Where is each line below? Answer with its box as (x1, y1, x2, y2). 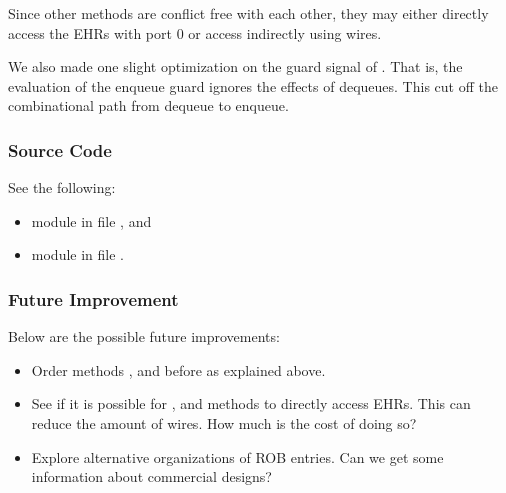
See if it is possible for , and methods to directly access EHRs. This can (31, 393, 471, 414)
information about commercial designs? (31, 466, 272, 487)
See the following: (8, 177, 116, 198)
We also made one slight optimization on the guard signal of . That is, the (8, 56, 463, 77)
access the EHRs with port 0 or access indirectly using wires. (8, 22, 382, 43)
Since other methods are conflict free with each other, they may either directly (8, 3, 489, 23)
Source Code (8, 137, 112, 162)
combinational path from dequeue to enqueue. (8, 95, 289, 116)
